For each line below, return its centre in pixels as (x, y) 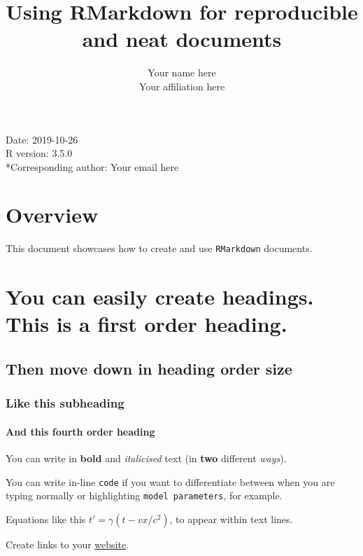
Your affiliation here (182, 86)
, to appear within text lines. (231, 519)
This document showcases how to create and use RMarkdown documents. (159, 248)
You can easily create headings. (160, 297)
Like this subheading (65, 403)
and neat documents (182, 39)
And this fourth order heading (80, 431)
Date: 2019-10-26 (42, 139)
